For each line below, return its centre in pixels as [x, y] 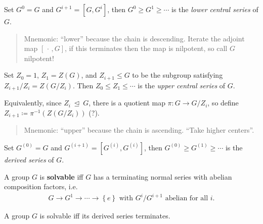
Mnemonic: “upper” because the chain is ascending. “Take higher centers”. [139, 130]
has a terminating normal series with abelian [163, 176]
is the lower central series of [215, 9]
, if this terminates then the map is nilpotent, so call [146, 48]
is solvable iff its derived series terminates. [105, 216]
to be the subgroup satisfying [178, 75]
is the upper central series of [182, 85]
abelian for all [187, 199]
